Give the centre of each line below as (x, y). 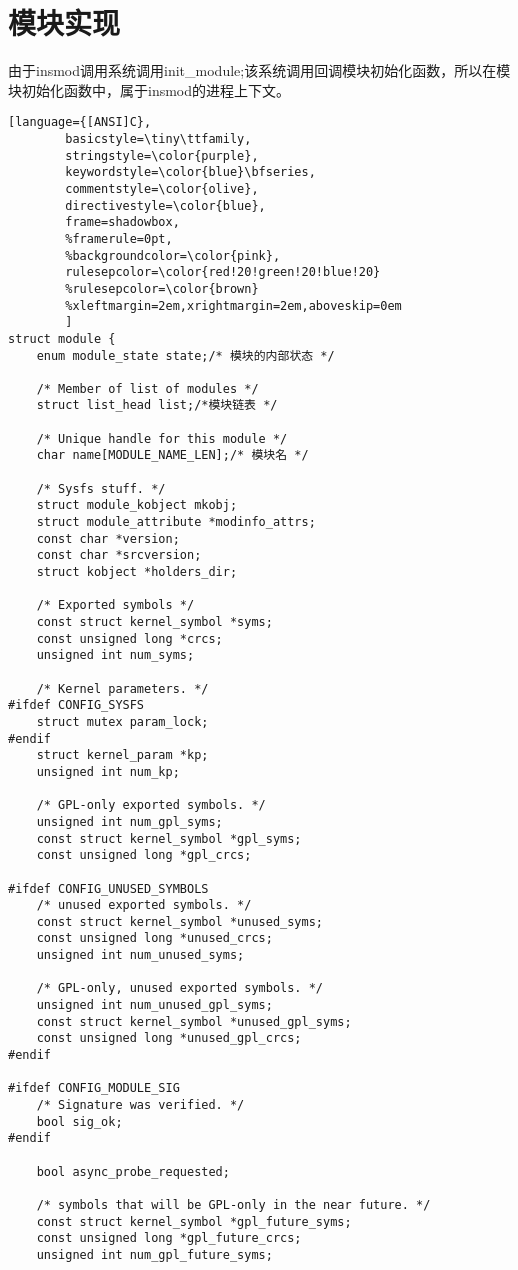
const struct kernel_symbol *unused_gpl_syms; (194, 1021)
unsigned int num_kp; (108, 771)
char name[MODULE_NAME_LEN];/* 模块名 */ (172, 455)
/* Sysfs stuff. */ (101, 488)
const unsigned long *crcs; (129, 638)
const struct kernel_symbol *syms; (154, 622)
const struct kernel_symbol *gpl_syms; (169, 838)
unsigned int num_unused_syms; (140, 955)
